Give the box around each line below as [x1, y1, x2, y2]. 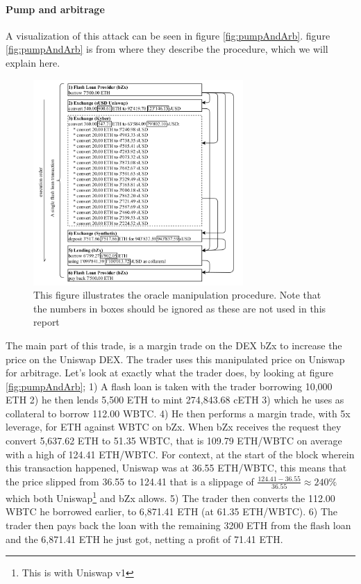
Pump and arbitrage [6, 1, 105, 16]
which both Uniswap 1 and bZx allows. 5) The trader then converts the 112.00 [6, 489, 335, 505]
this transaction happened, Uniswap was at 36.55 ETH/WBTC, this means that [6, 460, 347, 475]
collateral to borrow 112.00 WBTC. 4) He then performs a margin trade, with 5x [6, 406, 351, 420]
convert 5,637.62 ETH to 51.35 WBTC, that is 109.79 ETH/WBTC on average [6, 433, 342, 448]
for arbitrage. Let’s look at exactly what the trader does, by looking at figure [6, 365, 333, 380]
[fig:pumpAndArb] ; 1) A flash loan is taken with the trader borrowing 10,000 [6, 378, 333, 393]
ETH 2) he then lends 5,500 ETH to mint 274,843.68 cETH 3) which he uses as [6, 392, 344, 407]
